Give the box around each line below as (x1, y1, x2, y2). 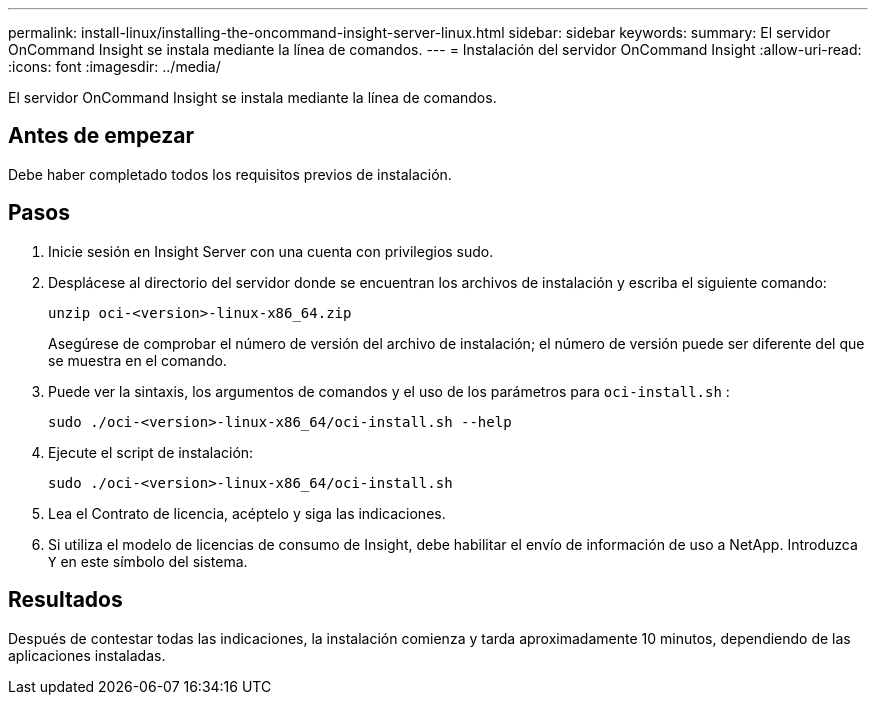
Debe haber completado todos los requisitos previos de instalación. (8, 165, 452, 183)
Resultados (8, 587, 123, 613)
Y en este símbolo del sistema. (48, 552, 248, 570)
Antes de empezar (8, 123, 194, 149)
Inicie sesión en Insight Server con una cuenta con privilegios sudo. (48, 242, 494, 260)
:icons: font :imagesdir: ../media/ (8, 58, 221, 75)
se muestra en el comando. (48, 351, 227, 369)
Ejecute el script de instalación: (48, 443, 254, 461)
